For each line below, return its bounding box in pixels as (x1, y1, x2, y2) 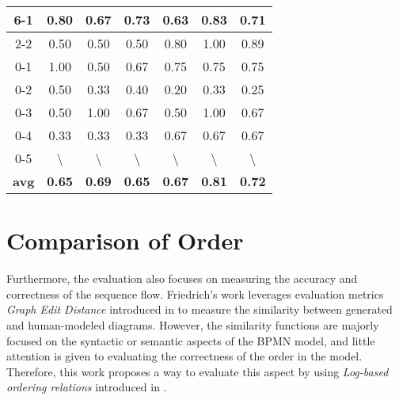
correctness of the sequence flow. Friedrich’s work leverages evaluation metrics (6, 285, 384, 302)
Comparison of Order (6, 224, 244, 257)
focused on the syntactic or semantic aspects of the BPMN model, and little (6, 332, 375, 349)
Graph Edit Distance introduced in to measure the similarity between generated (6, 301, 393, 318)
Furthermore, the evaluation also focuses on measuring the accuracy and (6, 270, 358, 287)
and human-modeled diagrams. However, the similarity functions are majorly (6, 316, 379, 333)
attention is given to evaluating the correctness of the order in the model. (6, 348, 363, 364)
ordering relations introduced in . (6, 379, 167, 395)
